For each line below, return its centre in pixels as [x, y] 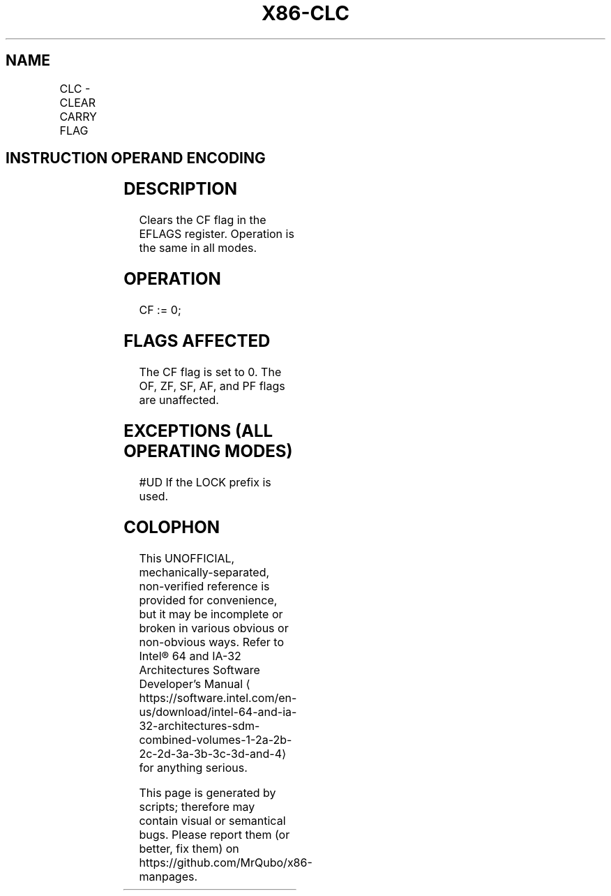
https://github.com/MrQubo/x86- [226, 862]
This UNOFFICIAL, [187, 558]
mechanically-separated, [204, 572]
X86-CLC [305, 13]
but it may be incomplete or [211, 614]
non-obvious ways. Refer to [212, 642]
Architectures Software [199, 670]
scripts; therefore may [197, 806]
